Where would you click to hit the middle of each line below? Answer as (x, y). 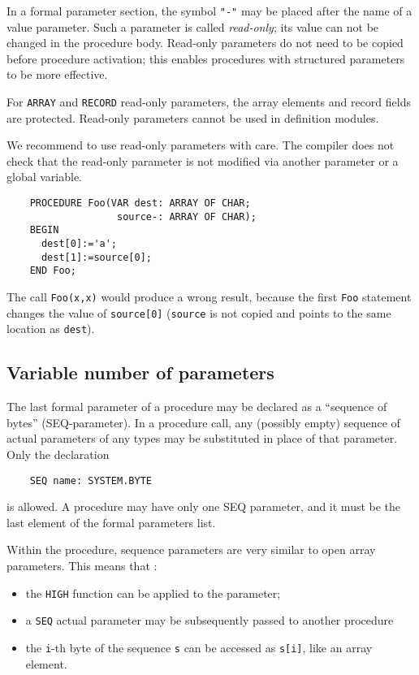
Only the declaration (58, 454)
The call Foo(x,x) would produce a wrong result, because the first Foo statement (209, 296)
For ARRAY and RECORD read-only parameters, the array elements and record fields (209, 102)
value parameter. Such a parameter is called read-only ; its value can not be (193, 26)
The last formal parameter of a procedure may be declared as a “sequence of (197, 407)
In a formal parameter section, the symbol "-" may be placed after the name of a (209, 11)
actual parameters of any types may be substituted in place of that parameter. (202, 438)
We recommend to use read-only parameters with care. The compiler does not (201, 145)
